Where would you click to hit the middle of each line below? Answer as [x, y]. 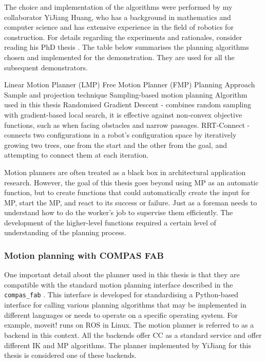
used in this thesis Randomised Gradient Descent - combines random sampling [128, 104]
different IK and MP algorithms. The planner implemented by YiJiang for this [128, 345]
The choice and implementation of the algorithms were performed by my [118, 7]
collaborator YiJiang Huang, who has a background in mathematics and [118, 17]
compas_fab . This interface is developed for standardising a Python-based [121, 294]
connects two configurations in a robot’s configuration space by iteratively [120, 135]
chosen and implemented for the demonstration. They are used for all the [119, 57]
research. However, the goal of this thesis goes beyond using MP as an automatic [131, 182]
